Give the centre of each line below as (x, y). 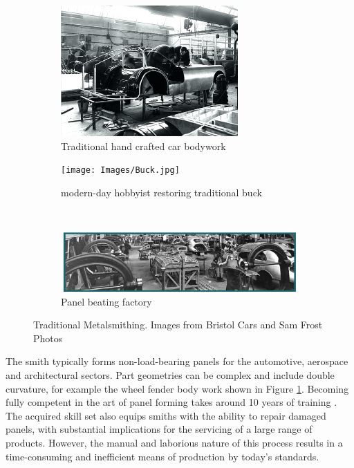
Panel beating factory (106, 301)
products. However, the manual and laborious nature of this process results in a (174, 442)
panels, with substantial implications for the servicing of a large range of (159, 429)
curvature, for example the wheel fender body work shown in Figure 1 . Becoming (177, 388)
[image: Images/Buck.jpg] (120, 170)
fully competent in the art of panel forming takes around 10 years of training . (171, 402)
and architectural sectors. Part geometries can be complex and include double (170, 374)
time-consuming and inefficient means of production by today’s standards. (162, 456)
